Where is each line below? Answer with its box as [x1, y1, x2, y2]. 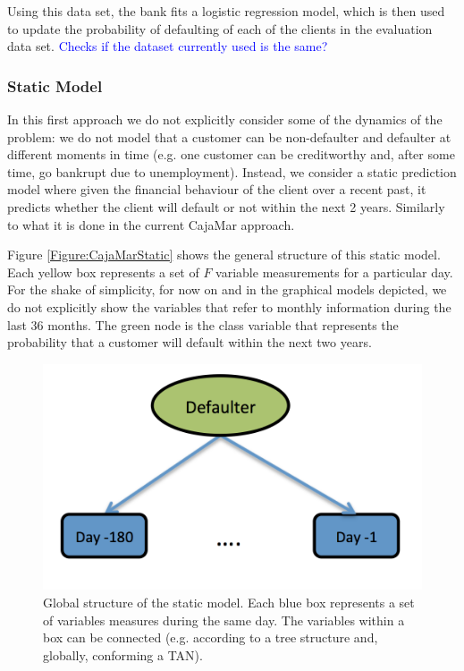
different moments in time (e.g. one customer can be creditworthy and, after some [7, 145, 455, 164]
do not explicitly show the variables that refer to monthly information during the [7, 297, 451, 316]
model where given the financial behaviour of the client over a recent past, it [7, 180, 426, 199]
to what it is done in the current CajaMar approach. [7, 215, 295, 234]
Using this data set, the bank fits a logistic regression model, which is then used [7, 2, 445, 20]
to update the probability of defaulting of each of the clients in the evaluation [7, 19, 433, 38]
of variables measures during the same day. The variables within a [43, 610, 405, 629]
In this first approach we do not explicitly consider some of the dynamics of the [7, 110, 443, 128]
